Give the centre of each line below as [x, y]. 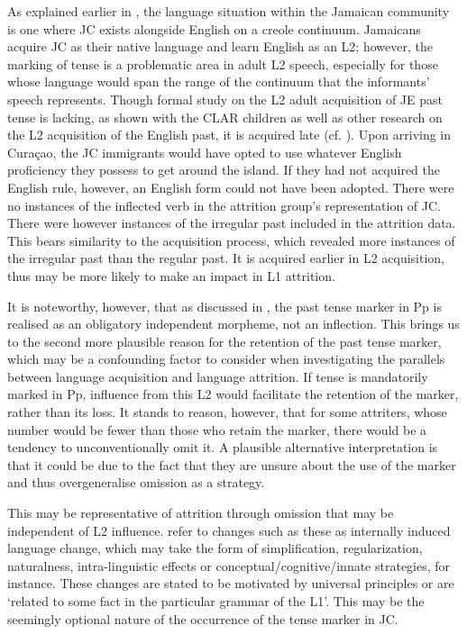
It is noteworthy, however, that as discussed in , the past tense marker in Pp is [224, 306]
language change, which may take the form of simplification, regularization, [215, 548]
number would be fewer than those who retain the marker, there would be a [217, 429]
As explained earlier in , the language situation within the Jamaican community [229, 11]
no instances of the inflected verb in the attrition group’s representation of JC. [224, 205]
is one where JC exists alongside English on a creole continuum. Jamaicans [214, 28]
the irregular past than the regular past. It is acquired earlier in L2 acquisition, [226, 258]
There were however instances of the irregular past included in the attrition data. [232, 223]
